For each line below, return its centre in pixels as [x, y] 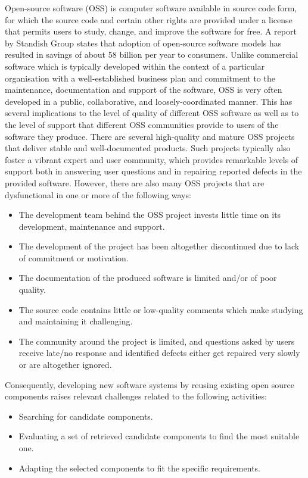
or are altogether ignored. [65, 365]
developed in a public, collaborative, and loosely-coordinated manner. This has [149, 101]
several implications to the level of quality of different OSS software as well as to [152, 113]
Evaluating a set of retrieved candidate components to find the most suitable [159, 436]
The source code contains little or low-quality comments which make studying [161, 309]
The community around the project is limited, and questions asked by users [157, 341]
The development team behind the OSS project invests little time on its [150, 215]
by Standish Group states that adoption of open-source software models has [143, 43]
